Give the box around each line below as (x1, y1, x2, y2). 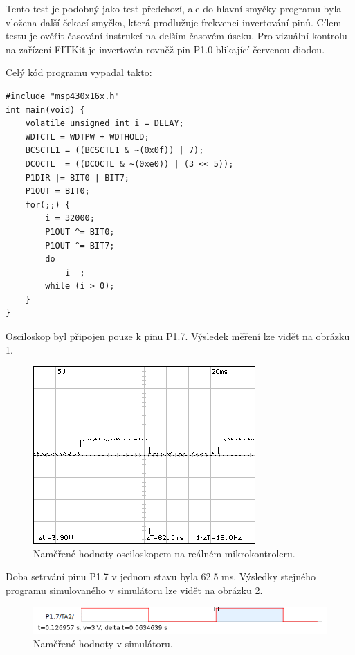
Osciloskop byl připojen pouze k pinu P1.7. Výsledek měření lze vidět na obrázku (6, 329, 350, 343)
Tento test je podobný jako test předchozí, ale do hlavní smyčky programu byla (6, 1, 342, 15)
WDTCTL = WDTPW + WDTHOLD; (25, 132, 149, 142)
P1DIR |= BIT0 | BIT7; (25, 172, 129, 183)
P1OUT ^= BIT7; (45, 240, 115, 251)
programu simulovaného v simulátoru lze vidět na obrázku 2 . (6, 583, 263, 598)
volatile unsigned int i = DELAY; (25, 118, 184, 129)
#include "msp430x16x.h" (6, 91, 120, 101)
